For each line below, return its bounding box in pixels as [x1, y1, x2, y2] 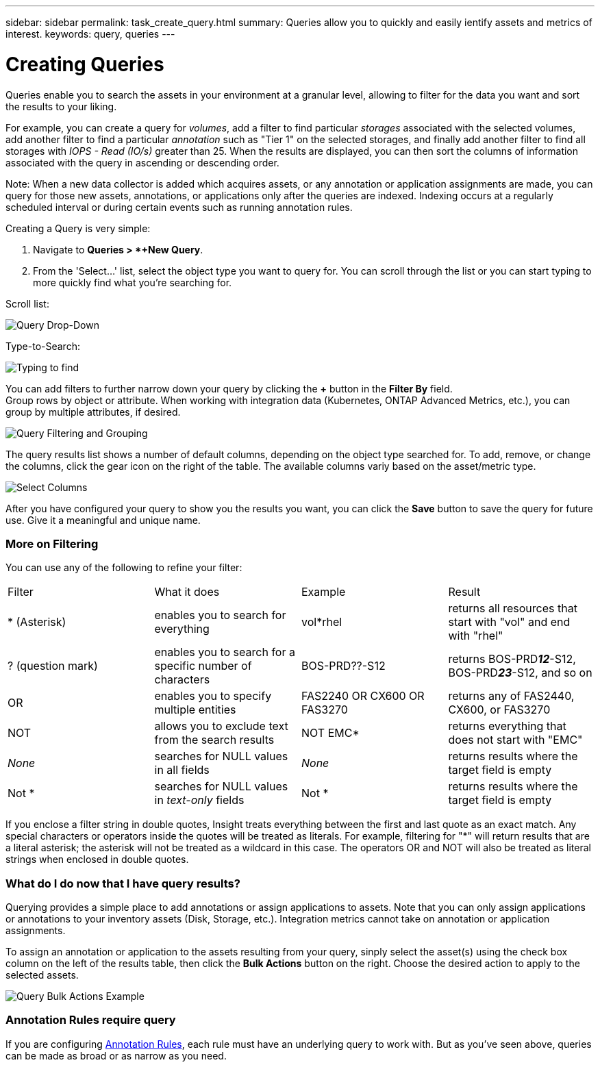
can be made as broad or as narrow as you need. [5, 1049, 227, 1062]
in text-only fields [154, 793, 245, 807]
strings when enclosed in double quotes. [5, 853, 189, 866]
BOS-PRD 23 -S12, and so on [448, 666, 592, 680]
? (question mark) [8, 659, 98, 673]
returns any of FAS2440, [448, 689, 575, 703]
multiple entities [154, 703, 236, 717]
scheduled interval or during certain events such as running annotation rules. [5, 201, 353, 213]
